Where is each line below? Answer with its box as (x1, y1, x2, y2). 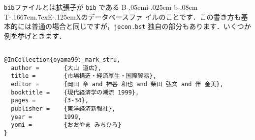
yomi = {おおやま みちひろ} (11, 121, 122, 129)
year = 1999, (11, 113, 82, 120)
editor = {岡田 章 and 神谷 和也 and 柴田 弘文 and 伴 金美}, (11, 81, 223, 88)
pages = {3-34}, (11, 97, 89, 104)
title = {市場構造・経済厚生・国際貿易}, (11, 72, 157, 80)
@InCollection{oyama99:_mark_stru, (4, 56, 121, 64)
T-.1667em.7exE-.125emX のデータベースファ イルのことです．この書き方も (4, 11, 241, 22)
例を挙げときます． (4, 30, 66, 41)
